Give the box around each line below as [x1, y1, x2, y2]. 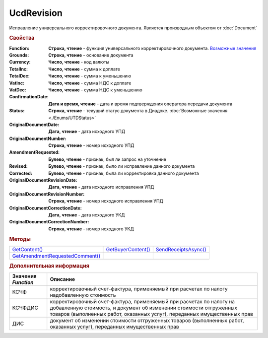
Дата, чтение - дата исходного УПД [48, 129, 126, 135]
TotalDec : [9, 73, 30, 79]
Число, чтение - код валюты [48, 59, 109, 65]
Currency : [9, 59, 31, 65]
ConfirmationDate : [9, 94, 49, 100]
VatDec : [9, 87, 27, 93]
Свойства [9, 35, 35, 42]
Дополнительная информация [9, 263, 89, 270]
